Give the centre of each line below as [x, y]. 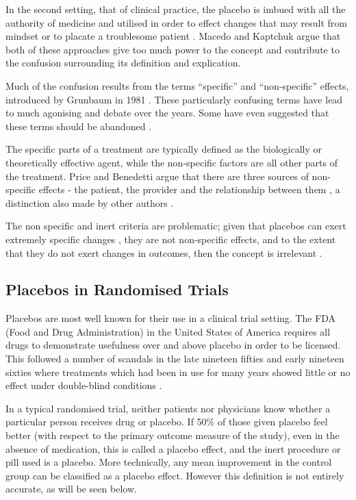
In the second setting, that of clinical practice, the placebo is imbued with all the [176, 9]
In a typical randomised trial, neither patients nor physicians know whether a [168, 408]
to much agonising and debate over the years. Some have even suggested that [167, 113]
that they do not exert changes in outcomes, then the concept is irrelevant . [164, 252]
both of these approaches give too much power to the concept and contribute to [173, 49]
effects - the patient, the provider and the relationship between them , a [189, 189]
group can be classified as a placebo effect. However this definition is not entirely [175, 475]
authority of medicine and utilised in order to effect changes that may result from [176, 22]
